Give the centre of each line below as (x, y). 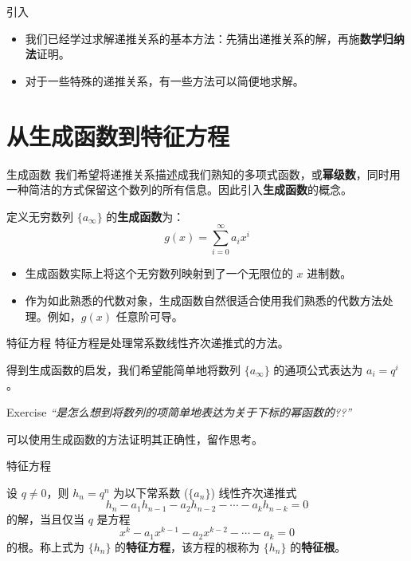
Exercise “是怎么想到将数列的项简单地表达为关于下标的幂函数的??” (179, 411)
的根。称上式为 (45, 546)
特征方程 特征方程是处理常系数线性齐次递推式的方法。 (148, 343)
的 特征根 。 (318, 546)
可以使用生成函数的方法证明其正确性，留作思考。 (135, 439)
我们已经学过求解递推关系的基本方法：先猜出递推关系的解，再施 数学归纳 (215, 38)
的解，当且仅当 (45, 518)
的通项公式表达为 (318, 369)
